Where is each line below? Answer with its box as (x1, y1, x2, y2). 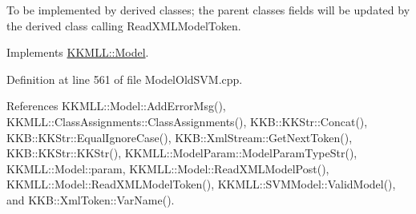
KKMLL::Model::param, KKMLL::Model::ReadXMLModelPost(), (6, 160, 329, 176)
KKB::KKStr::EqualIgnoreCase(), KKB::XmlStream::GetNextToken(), (6, 129, 353, 145)
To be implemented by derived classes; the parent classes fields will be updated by (6, 2, 410, 18)
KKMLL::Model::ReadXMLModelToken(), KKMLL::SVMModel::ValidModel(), (6, 176, 396, 192)
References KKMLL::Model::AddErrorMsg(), (6, 97, 226, 114)
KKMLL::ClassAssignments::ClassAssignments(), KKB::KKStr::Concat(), (6, 113, 368, 129)
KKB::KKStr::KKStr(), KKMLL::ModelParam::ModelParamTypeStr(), (6, 145, 357, 161)
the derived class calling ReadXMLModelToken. (6, 17, 241, 34)
